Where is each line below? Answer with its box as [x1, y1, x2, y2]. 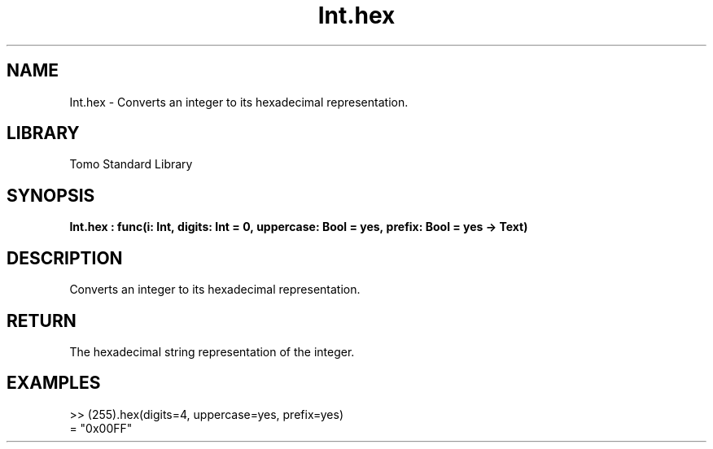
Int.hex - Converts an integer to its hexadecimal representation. [69, 94, 409, 109]
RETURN [7, 310, 77, 331]
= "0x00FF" [69, 421, 133, 435]
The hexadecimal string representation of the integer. [69, 344, 355, 359]
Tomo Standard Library [69, 157, 193, 172]
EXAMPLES [7, 373, 101, 394]
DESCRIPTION [7, 247, 123, 268]
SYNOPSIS [7, 185, 95, 206]
